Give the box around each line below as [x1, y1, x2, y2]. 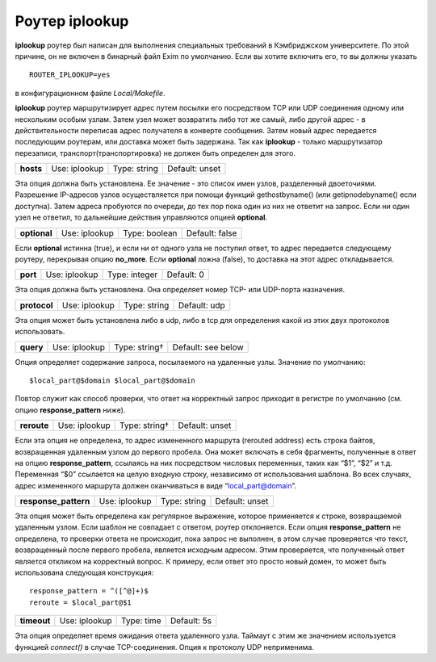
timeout [19, 615, 51, 626]
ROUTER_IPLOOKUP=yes [29, 70, 111, 80]
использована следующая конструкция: [15, 568, 154, 577]
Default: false [186, 227, 237, 238]
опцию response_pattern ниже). [15, 404, 126, 415]
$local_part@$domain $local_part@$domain [29, 375, 195, 385]
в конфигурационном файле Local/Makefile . [15, 88, 166, 98]
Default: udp [178, 300, 225, 311]
